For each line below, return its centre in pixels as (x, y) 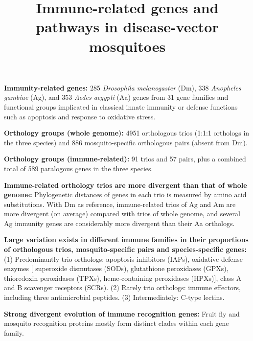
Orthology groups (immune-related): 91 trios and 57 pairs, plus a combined (125, 159)
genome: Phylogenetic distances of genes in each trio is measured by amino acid (125, 194)
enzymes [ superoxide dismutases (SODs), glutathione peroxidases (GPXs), (116, 268)
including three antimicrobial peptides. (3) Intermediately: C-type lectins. (114, 297)
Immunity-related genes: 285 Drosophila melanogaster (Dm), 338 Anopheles (123, 87)
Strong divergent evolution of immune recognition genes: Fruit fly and (122, 313)
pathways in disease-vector (127, 27)
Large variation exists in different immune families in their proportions (126, 239)
